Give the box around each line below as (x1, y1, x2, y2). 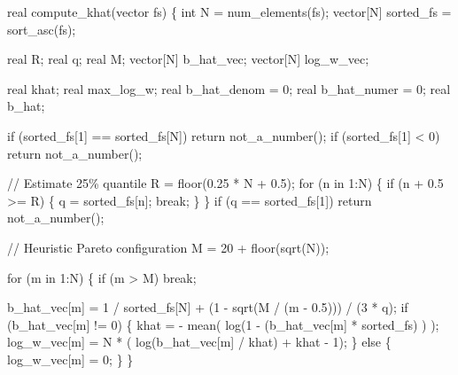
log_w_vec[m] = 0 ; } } (7, 349, 134, 368)
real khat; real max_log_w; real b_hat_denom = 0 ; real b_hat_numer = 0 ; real (7, 79, 451, 98)
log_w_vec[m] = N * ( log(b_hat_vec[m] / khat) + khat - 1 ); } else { (7, 332, 392, 351)
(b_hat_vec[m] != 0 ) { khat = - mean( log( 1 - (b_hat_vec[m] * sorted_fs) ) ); (7, 315, 439, 333)
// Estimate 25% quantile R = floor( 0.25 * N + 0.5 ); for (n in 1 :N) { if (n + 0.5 (7, 174, 444, 192)
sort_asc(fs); (7, 20, 76, 38)
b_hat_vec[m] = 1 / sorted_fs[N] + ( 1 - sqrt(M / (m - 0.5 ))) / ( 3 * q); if (7, 298, 408, 316)
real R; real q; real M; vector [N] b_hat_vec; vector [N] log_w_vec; (7, 50, 369, 68)
